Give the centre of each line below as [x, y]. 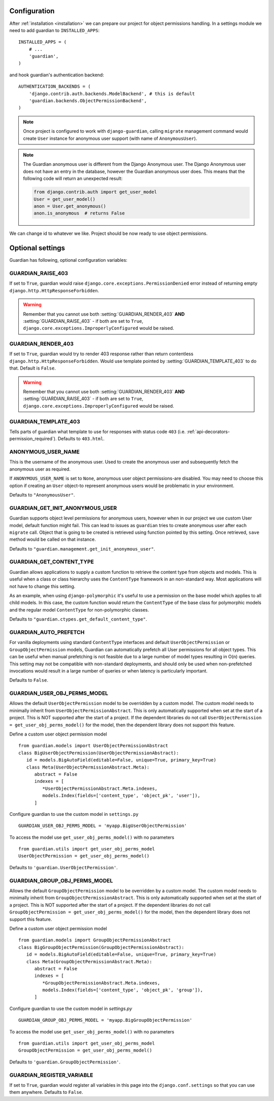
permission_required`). [33, 439]
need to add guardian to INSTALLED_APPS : [55, 30]
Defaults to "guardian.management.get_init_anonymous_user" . [82, 548]
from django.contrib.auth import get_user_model [95, 192]
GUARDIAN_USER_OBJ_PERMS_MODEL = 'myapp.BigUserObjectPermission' [103, 826]
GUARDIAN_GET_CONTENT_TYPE [52, 562]
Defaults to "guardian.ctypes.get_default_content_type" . [78, 619]
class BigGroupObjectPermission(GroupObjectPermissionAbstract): [101, 947]
